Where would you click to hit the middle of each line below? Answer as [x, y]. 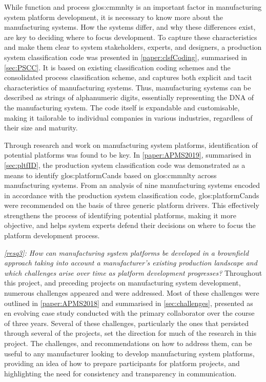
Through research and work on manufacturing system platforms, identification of [131, 145]
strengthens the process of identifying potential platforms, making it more [120, 215]
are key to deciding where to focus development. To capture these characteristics [131, 37]
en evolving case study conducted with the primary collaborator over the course [129, 313]
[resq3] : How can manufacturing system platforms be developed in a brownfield [127, 252]
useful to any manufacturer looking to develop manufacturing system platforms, [129, 353]
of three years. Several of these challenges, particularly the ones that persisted [127, 323]
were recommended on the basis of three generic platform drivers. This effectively [132, 205]
